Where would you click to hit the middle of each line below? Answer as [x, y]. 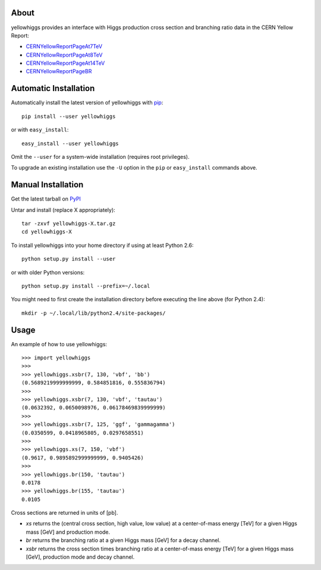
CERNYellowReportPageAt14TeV [65, 63]
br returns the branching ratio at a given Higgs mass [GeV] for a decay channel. [123, 540]
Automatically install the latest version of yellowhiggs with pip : [87, 103]
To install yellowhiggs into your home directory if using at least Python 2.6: [102, 245]
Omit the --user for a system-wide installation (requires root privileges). [100, 156]
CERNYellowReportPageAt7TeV [64, 46]
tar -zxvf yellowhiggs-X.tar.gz [69, 224]
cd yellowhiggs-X [47, 232]
